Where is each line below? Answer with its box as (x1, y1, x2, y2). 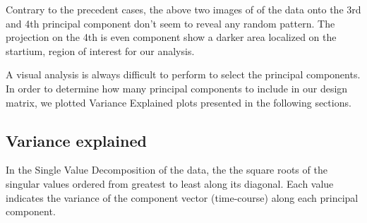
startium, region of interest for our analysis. (6, 43, 195, 58)
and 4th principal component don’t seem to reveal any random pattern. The (6, 16, 335, 30)
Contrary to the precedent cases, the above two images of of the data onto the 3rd (6, 2, 361, 16)
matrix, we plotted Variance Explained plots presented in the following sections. (6, 95, 351, 109)
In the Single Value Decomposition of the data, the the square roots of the (6, 162, 327, 177)
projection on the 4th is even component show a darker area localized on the (6, 30, 337, 44)
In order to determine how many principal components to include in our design (6, 80, 348, 95)
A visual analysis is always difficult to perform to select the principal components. (6, 67, 361, 82)
